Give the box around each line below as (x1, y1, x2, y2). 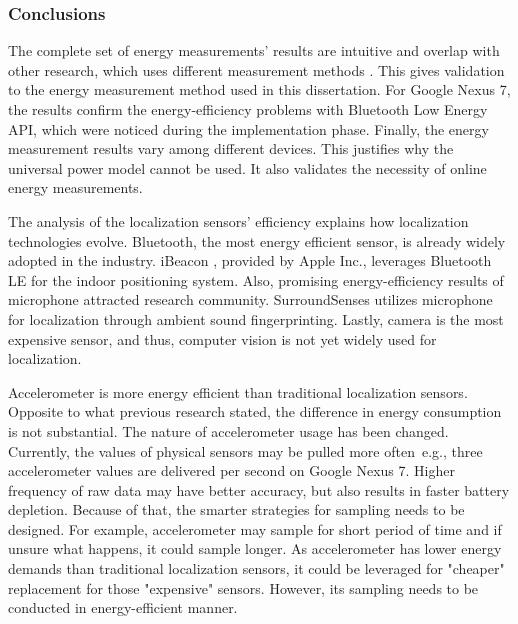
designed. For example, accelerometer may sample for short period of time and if (8, 518, 502, 539)
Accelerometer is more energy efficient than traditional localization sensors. (8, 381, 468, 402)
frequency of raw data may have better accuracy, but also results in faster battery (8, 479, 510, 500)
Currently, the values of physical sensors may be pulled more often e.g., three (8, 440, 483, 461)
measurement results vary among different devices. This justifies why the (8, 138, 454, 159)
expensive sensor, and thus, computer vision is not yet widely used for (8, 328, 437, 349)
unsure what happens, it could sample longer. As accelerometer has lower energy (8, 538, 502, 559)
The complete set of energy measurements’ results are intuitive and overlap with (8, 40, 500, 61)
